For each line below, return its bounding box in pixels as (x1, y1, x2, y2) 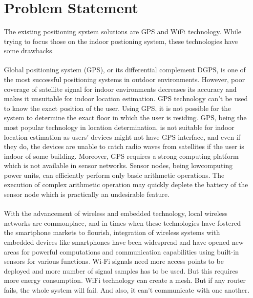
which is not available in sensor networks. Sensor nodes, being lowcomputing (4, 160, 233, 170)
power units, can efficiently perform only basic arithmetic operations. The (4, 170, 225, 180)
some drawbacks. (4, 45, 54, 56)
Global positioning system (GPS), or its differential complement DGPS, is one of (4, 64, 246, 75)
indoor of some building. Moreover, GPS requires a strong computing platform (4, 150, 239, 161)
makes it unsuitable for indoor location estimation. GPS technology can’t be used (4, 93, 248, 104)
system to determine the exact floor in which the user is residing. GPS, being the (4, 112, 247, 123)
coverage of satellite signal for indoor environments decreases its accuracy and (4, 84, 237, 94)
